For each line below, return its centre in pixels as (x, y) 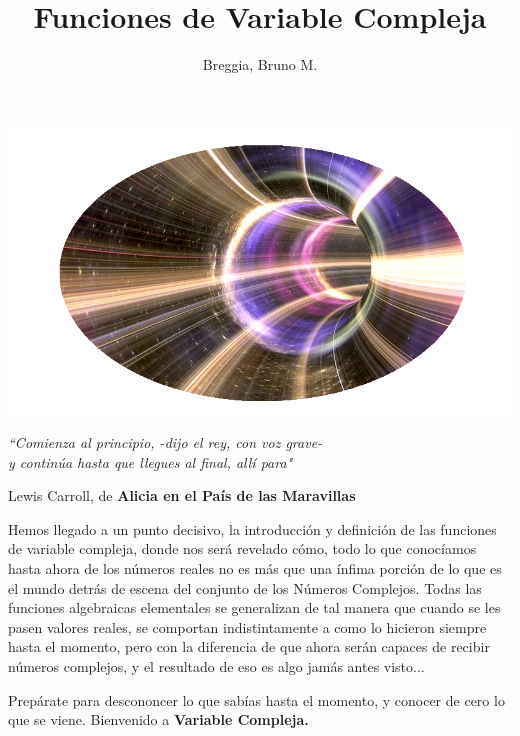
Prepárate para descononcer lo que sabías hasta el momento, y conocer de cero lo (256, 699)
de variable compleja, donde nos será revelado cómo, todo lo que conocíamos (242, 548)
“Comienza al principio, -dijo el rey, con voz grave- (165, 442)
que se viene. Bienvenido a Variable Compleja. (158, 719)
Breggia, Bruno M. (260, 64)
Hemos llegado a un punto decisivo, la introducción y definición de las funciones (252, 528)
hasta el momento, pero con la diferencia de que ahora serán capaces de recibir (249, 646)
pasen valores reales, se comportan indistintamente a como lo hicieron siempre (247, 626)
